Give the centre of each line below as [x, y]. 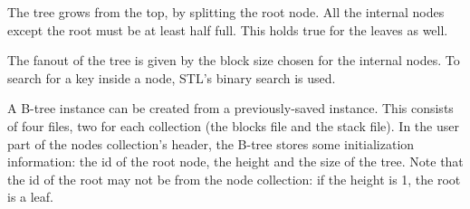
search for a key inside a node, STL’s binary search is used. [172, 77]
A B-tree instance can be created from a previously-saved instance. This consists [230, 108]
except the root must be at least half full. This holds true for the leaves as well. [228, 29]
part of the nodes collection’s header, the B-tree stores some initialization [211, 143]
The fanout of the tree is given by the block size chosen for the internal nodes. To [234, 60]
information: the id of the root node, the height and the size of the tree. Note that [235, 161]
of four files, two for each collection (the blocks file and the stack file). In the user [233, 125]
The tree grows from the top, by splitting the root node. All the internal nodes [226, 12]
